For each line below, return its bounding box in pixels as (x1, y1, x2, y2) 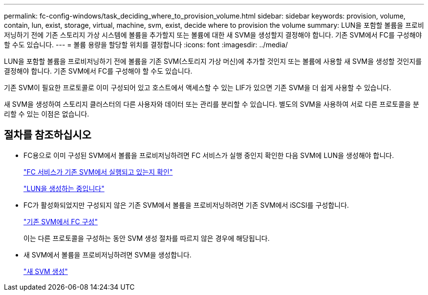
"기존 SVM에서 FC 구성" (23, 217, 98, 226)
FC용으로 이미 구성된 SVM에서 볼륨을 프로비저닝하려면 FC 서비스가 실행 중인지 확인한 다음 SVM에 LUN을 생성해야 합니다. (23, 151, 394, 159)
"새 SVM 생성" (23, 267, 68, 275)
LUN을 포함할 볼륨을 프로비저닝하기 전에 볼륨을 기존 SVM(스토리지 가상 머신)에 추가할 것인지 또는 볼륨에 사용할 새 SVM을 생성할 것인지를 (4, 57, 422, 65)
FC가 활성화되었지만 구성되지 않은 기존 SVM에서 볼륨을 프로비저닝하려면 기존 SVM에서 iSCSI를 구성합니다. (23, 200, 349, 209)
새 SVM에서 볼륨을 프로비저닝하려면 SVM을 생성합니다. (23, 250, 192, 259)
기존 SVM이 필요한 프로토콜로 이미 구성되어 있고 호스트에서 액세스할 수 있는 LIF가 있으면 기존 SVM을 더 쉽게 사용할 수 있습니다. (4, 83, 391, 92)
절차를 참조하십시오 (4, 129, 91, 141)
